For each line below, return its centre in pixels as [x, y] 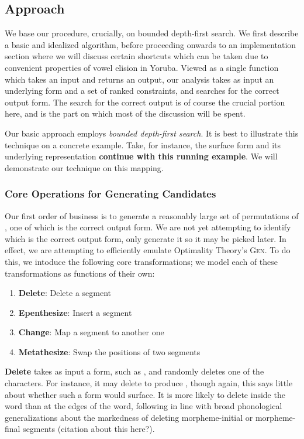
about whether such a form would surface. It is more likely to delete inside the [145, 394]
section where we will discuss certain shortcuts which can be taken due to [137, 56]
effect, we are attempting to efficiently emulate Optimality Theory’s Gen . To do [148, 250]
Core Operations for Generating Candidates [110, 194]
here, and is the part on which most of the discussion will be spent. [125, 113]
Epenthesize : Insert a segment [75, 312]
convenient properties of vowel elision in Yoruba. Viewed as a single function [142, 67]
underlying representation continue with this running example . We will [141, 156]
